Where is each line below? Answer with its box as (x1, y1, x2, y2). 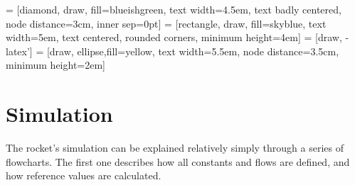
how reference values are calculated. (6, 168, 161, 183)
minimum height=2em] (6, 57, 105, 72)
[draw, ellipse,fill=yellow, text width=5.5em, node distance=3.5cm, (46, 43, 339, 58)
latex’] (6, 43, 33, 58)
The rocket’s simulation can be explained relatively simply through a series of (6, 140, 344, 155)
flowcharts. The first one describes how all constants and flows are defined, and (6, 154, 350, 169)
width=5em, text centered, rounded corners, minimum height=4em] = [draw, (6, 30, 342, 45)
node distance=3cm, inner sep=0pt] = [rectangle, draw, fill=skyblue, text (6, 16, 327, 30)
